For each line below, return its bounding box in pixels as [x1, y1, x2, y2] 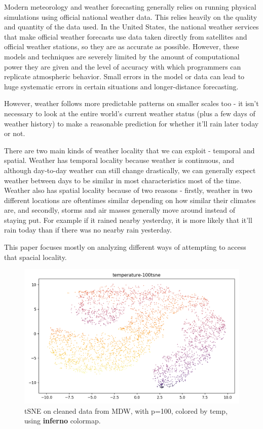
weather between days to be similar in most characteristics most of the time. [4, 175, 242, 185]
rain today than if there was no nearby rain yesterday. [4, 224, 172, 235]
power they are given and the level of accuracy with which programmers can [4, 61, 241, 72]
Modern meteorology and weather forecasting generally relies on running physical [4, 2, 256, 12]
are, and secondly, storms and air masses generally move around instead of [4, 205, 236, 215]
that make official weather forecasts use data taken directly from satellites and [4, 31, 247, 42]
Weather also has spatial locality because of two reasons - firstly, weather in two [4, 185, 252, 195]
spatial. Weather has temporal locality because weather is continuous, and [4, 155, 234, 166]
